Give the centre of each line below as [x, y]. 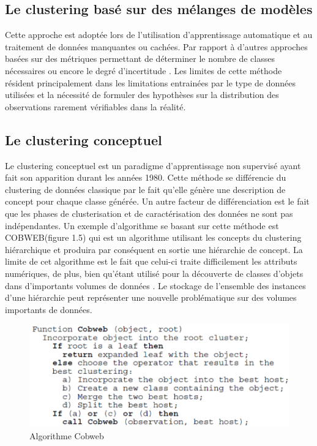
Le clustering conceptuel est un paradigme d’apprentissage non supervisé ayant [153, 165]
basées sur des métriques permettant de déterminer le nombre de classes [140, 59]
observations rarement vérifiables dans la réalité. [95, 106]
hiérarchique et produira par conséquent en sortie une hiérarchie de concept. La [154, 249]
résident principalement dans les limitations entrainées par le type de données [151, 82]
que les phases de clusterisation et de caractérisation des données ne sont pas [149, 213]
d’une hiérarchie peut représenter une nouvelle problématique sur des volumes [151, 297]
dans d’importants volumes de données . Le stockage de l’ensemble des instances [155, 285]
